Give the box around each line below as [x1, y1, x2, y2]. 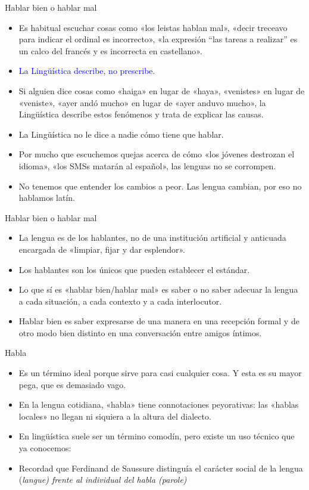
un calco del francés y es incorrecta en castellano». [18, 44, 202, 57]
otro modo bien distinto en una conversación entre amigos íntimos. [18, 326, 262, 339]
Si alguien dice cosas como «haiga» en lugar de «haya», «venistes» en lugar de [18, 84, 305, 97]
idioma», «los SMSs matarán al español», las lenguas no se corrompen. [18, 159, 276, 172]
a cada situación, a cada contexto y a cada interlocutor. [18, 294, 222, 307]
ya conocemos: [18, 442, 71, 454]
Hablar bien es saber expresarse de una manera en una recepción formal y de [18, 315, 299, 327]
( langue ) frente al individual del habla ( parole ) [18, 473, 187, 486]
